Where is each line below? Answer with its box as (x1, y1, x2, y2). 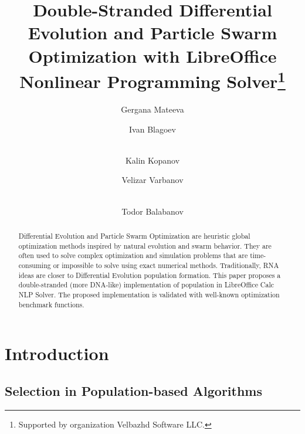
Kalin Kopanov (125, 154, 180, 166)
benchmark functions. (18, 299, 84, 309)
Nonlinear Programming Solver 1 (19, 66, 286, 93)
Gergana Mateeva (121, 103, 184, 116)
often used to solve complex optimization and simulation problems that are (18, 250, 248, 260)
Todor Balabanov (121, 205, 184, 217)
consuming (18, 260, 51, 270)
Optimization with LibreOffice (28, 43, 277, 67)
